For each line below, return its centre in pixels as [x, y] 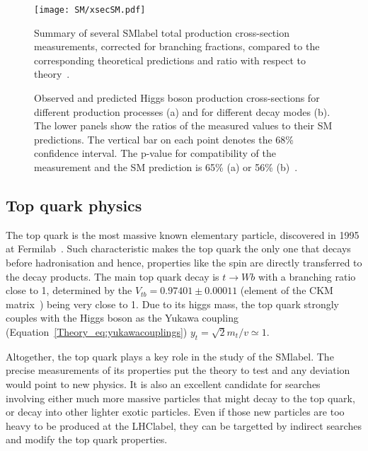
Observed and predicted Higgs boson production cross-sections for [177, 98]
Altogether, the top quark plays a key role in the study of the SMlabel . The [170, 356]
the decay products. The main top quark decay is [113, 276]
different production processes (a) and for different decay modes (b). [182, 111]
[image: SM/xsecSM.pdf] [90, 10]
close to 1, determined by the [69, 290]
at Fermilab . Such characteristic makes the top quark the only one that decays [178, 248]
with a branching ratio [307, 276]
